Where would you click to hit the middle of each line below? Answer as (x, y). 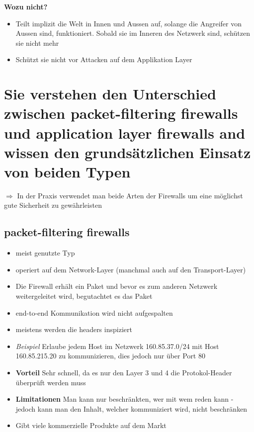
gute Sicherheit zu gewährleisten (53, 205)
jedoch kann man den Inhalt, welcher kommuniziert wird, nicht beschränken (131, 408)
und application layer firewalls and (125, 132)
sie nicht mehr (37, 43)
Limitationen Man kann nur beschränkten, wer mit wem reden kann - (125, 399)
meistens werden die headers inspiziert (74, 329)
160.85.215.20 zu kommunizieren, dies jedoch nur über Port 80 (110, 356)
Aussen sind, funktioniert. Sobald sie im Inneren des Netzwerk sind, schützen (133, 33)
